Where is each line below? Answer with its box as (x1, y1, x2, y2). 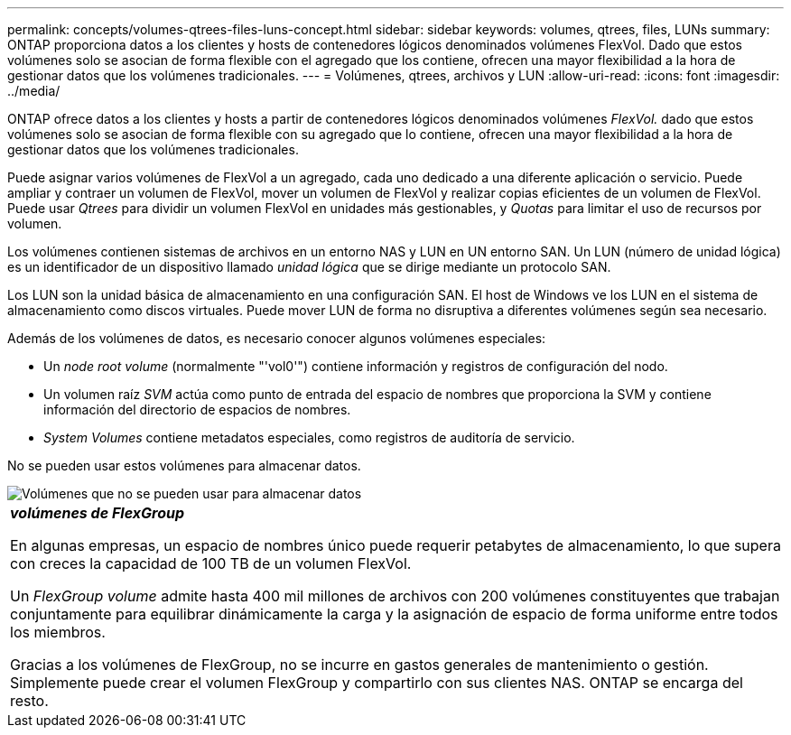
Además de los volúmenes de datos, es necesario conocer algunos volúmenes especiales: (7, 330, 546, 346)
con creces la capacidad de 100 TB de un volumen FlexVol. (10, 554, 412, 572)
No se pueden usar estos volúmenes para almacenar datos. (7, 458, 361, 473)
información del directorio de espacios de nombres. (43, 402, 351, 417)
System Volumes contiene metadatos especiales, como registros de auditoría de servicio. (43, 430, 575, 445)
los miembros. (10, 623, 106, 641)
